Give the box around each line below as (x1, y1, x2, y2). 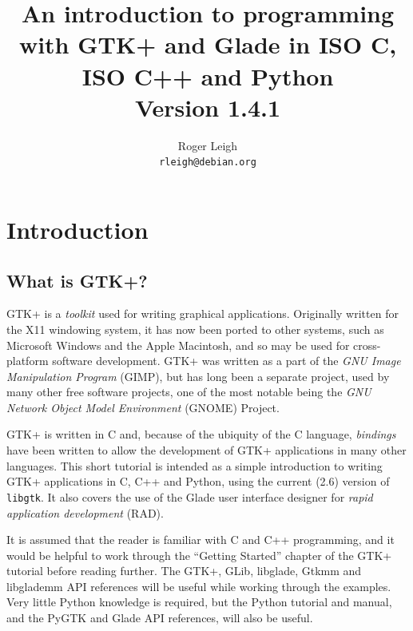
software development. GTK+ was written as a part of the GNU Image (52, 352, 401, 369)
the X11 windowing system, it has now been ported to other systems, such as (6, 320, 384, 337)
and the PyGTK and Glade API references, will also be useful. (6, 609, 313, 626)
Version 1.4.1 (134, 90, 281, 123)
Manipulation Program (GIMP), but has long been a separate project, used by (6, 367, 390, 384)
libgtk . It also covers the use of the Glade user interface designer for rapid (6, 488, 373, 505)
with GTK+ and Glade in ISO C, (18, 28, 397, 61)
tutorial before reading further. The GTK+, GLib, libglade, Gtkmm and (6, 562, 362, 579)
